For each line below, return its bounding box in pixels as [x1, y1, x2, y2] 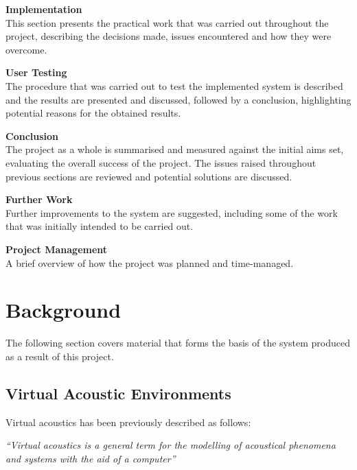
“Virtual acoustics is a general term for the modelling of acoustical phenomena [5, 438, 336, 452]
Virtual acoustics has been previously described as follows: [5, 414, 251, 429]
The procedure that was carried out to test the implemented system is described [5, 78, 343, 93]
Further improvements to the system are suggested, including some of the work [5, 205, 338, 220]
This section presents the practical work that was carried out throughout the [5, 15, 329, 30]
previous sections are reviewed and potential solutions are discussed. [5, 169, 292, 183]
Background [5, 296, 122, 324]
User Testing [5, 65, 67, 80]
